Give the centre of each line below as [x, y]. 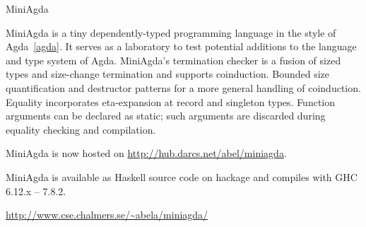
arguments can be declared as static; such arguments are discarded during [166, 116]
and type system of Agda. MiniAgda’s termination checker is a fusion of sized [173, 60]
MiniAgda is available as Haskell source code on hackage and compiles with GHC [182, 176]
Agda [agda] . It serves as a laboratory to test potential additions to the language [181, 46]
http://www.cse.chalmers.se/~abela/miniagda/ [107, 215]
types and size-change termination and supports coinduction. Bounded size [168, 74]
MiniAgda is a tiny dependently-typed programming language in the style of [171, 32]
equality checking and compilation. [81, 129]
